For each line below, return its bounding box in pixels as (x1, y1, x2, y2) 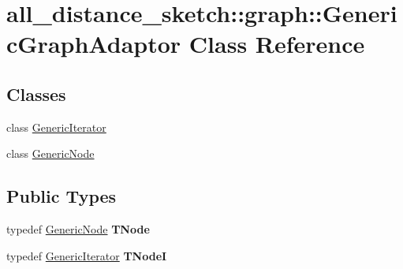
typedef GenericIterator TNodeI (6, 247, 167, 263)
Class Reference (188, 28, 365, 60)
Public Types (6, 184, 117, 208)
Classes (6, 81, 66, 106)
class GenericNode (6, 145, 95, 162)
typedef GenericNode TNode (6, 221, 150, 237)
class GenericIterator (6, 118, 106, 135)
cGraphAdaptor (6, 28, 181, 60)
